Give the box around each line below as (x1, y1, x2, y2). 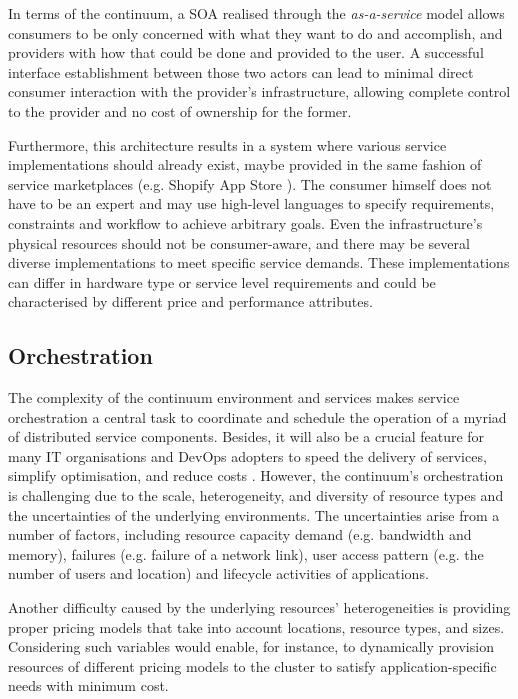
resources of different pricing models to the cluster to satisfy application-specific (8, 655, 497, 676)
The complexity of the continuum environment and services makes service (8, 387, 460, 408)
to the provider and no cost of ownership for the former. (8, 100, 352, 121)
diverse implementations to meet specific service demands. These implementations (8, 252, 510, 273)
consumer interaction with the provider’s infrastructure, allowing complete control (8, 81, 511, 102)
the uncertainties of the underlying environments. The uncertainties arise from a (8, 504, 500, 525)
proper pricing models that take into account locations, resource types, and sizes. (8, 616, 505, 637)
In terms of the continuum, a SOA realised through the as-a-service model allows (8, 3, 505, 23)
